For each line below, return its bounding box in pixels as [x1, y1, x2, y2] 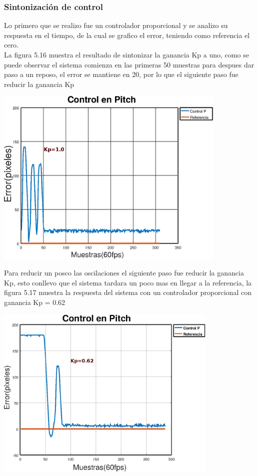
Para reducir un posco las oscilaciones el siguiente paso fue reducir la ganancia [4, 267, 244, 278]
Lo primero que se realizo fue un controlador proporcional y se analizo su [4, 20, 228, 30]
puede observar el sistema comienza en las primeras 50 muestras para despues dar [4, 59, 254, 69]
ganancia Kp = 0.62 [4, 296, 65, 307]
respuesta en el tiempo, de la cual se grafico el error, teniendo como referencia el [4, 29, 250, 40]
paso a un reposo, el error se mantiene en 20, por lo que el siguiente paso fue [4, 69, 238, 79]
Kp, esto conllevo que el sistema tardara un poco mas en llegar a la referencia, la [4, 277, 252, 287]
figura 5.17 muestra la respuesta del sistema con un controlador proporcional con [4, 287, 251, 297]
